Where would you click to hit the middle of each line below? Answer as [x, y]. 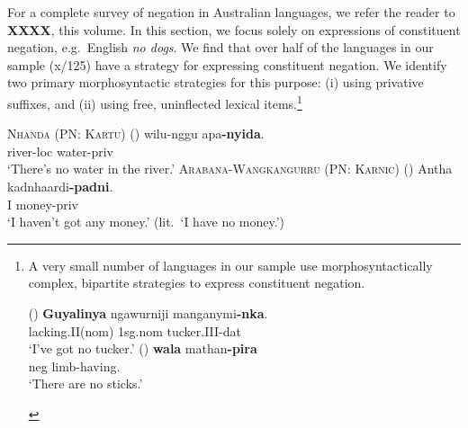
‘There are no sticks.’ [85, 383]
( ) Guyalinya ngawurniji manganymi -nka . [148, 312]
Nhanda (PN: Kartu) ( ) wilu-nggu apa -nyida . [136, 134]
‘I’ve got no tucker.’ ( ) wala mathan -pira [143, 348]
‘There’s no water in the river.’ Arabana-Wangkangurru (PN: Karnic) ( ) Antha [230, 169]
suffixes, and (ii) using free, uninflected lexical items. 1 [155, 102]
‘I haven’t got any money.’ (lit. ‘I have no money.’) [146, 222]
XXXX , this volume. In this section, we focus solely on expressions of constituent [234, 29]
